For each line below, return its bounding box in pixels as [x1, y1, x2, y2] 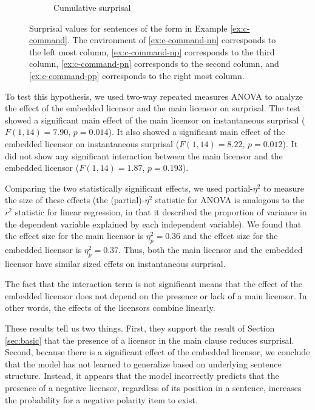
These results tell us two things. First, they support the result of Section [5, 322, 275, 335]
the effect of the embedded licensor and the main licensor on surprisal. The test [5, 102, 300, 114]
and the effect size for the [183, 229, 278, 242]
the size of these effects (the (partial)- [5, 193, 145, 206]
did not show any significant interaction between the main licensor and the [5, 149, 283, 162]
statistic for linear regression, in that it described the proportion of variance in [15, 205, 307, 218]
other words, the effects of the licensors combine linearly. [5, 301, 215, 314]
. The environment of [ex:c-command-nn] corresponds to [67, 33, 276, 46]
